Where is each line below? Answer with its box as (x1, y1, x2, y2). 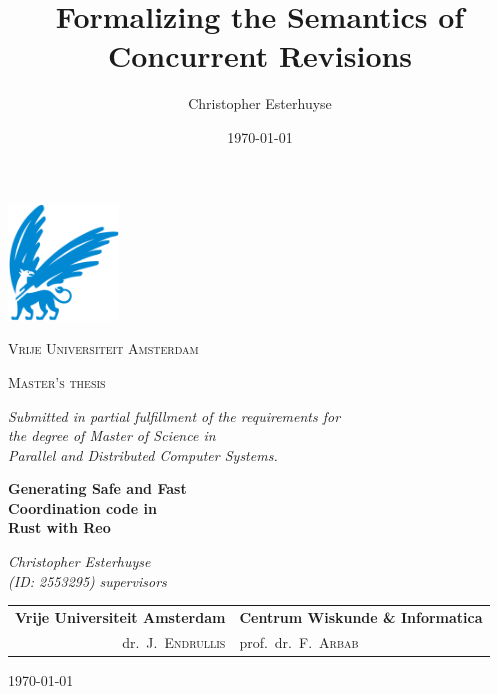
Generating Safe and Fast (8, 478, 187, 499)
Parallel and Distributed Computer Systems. (8, 444, 278, 465)
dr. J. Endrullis (122, 631, 226, 652)
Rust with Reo (8, 517, 111, 538)
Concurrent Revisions (107, 35, 413, 76)
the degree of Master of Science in (8, 425, 216, 446)
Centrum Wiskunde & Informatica (239, 607, 483, 628)
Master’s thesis (8, 371, 106, 392)
